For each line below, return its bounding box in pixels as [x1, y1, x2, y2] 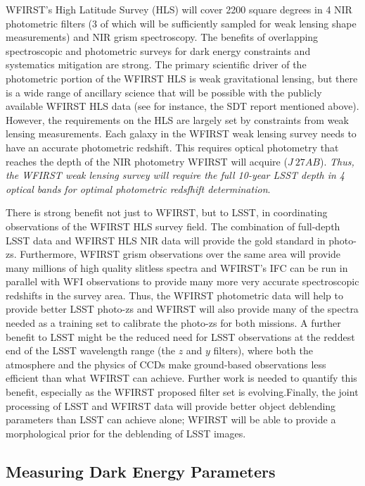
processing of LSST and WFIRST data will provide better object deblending [6, 398, 336, 413]
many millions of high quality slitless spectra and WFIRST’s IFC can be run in [6, 260, 348, 275]
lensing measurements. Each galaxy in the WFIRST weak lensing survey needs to [6, 126, 357, 141]
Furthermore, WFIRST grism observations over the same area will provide [20, 247, 341, 261]
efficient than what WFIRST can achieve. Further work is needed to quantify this [6, 370, 357, 385]
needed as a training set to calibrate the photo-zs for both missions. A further [6, 316, 341, 330]
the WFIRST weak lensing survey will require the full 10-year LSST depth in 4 [6, 168, 345, 182]
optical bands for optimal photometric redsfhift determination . [6, 181, 271, 196]
